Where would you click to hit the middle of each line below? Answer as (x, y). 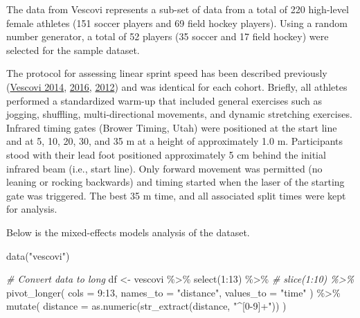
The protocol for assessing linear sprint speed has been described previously (167, 73)
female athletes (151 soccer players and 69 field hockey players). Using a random (177, 23)
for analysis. (32, 209)
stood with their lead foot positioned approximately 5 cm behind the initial (166, 154)
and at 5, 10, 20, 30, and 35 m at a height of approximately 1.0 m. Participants (175, 141)
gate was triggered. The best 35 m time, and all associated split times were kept (176, 195)
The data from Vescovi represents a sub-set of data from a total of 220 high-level (178, 9)
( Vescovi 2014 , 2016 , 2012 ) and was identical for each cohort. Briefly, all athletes (177, 86)
